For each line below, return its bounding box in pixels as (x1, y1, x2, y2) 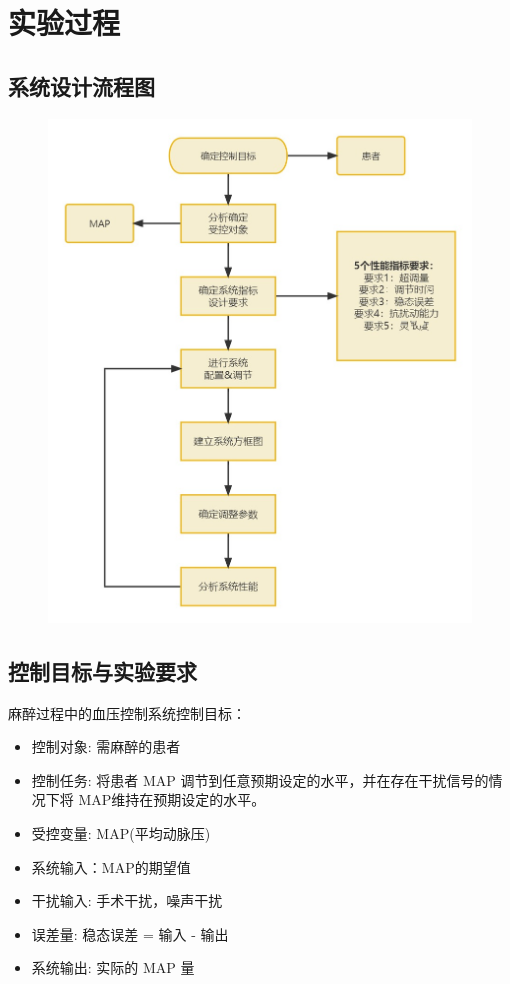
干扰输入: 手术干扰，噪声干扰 (31, 890, 223, 911)
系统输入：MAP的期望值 (31, 856, 191, 877)
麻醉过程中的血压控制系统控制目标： (8, 702, 246, 723)
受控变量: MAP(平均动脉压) (31, 823, 211, 844)
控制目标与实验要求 (8, 655, 197, 686)
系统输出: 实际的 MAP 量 (31, 957, 195, 978)
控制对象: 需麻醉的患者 (31, 736, 181, 757)
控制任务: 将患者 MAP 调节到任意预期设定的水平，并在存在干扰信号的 (31, 769, 489, 790)
